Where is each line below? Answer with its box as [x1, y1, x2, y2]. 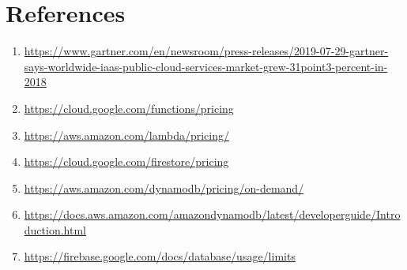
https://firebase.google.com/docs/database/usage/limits [24, 248, 296, 264]
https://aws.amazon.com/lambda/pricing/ [24, 126, 230, 143]
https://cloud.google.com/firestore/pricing [24, 153, 229, 170]
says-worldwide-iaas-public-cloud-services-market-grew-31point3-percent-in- [24, 58, 388, 74]
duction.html [24, 221, 86, 238]
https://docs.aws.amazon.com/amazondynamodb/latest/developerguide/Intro [24, 206, 401, 223]
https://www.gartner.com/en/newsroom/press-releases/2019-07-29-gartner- [24, 43, 389, 59]
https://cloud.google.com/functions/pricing [24, 99, 234, 116]
